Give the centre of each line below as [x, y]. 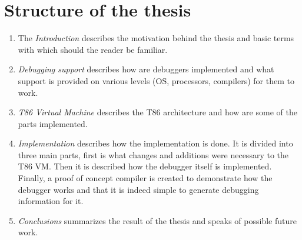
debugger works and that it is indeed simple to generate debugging [138, 189]
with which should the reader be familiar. [93, 49]
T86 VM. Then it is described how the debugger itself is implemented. [145, 166]
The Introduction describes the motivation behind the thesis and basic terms [156, 38]
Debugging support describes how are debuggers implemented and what [146, 69]
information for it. [51, 201]
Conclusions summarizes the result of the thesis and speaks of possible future [157, 220]
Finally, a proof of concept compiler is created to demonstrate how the [145, 178]
